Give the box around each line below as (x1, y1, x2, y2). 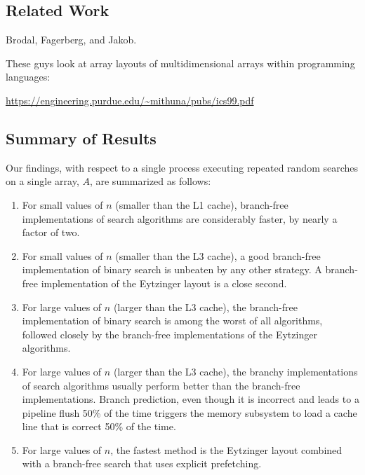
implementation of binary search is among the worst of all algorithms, (22, 313, 323, 328)
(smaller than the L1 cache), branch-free (115, 197, 288, 212)
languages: (6, 69, 51, 84)
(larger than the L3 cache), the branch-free (113, 299, 298, 314)
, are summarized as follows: (89, 174, 211, 188)
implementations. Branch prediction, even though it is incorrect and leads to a (22, 392, 359, 406)
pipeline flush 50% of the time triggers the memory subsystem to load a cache (22, 405, 357, 420)
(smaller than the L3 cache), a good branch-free (115, 248, 321, 263)
